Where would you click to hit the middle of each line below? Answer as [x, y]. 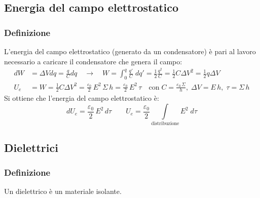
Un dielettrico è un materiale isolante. [63, 191]
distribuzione [165, 124]
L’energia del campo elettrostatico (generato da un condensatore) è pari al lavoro [130, 51]
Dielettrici [31, 147]
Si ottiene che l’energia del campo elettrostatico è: [82, 98]
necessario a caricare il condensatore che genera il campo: [93, 61]
